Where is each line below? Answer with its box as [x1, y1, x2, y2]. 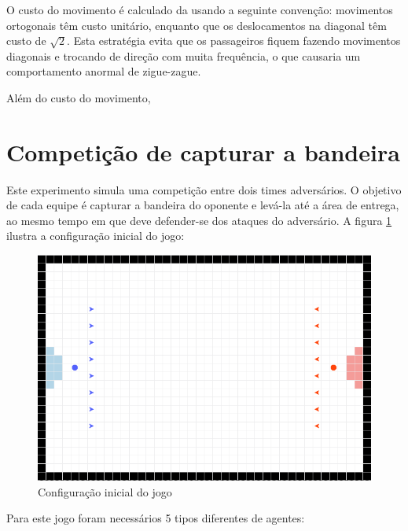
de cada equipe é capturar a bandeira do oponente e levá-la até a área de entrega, [6, 197, 399, 213]
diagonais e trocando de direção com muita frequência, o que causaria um [6, 47, 361, 64]
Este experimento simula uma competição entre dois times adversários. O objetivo [6, 181, 402, 197]
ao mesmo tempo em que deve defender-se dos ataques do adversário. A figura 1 [6, 212, 392, 228]
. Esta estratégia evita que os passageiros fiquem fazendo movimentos [67, 32, 401, 49]
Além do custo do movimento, [6, 89, 151, 105]
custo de [6, 32, 46, 49]
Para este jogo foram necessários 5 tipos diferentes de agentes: [6, 510, 305, 526]
